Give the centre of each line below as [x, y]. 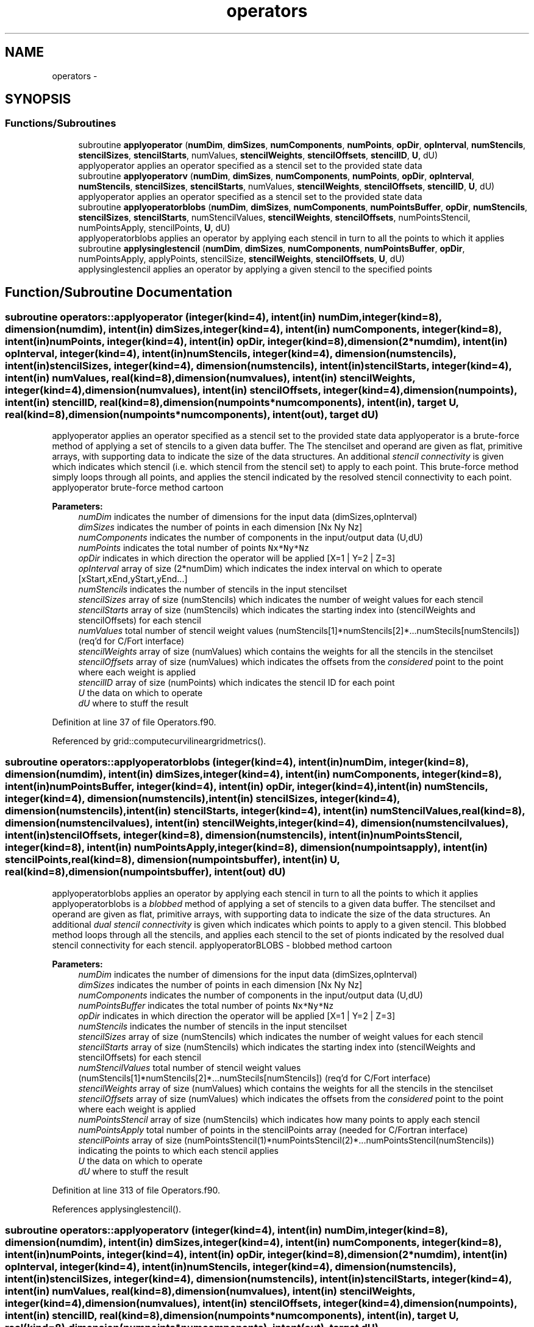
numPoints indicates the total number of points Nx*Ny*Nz [194, 548]
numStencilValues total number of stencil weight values [190, 1067]
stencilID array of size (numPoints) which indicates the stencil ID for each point [237, 683]
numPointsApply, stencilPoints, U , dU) [154, 227]
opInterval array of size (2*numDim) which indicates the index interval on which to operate [260, 569]
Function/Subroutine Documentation [119, 293]
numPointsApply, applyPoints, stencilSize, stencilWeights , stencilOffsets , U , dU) [241, 258]
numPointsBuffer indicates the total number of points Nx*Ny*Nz [206, 1005]
